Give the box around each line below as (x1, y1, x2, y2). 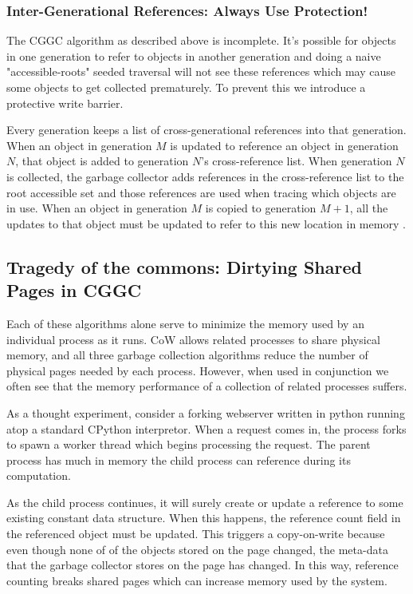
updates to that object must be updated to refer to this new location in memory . (6, 215, 406, 232)
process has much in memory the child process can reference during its (6, 451, 351, 468)
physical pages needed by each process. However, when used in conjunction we (6, 362, 389, 378)
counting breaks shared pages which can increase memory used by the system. (6, 572, 387, 588)
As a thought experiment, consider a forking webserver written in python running (6, 404, 405, 421)
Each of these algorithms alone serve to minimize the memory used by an (6, 315, 364, 331)
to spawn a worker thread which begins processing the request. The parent (6, 436, 371, 453)
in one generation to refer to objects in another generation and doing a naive (6, 47, 381, 64)
